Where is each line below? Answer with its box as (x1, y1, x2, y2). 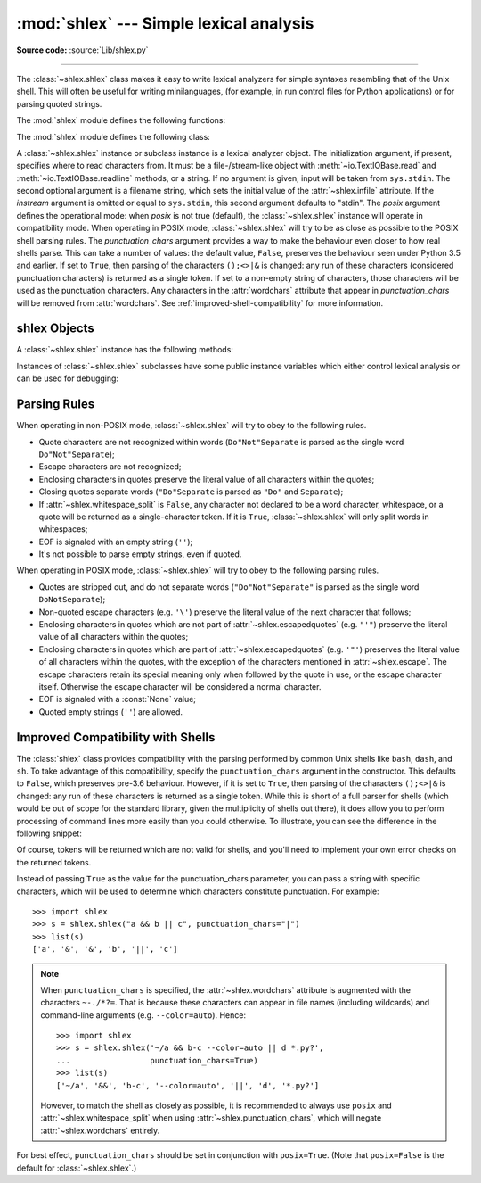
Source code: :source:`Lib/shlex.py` (16, 45, 149, 55)
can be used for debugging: (16, 373, 119, 384)
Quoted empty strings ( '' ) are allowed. (38, 706, 183, 717)
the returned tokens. (16, 856, 92, 867)
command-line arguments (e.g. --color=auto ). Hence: (40, 1009, 247, 1021)
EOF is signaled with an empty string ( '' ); (38, 536, 193, 547)
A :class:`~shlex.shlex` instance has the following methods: (16, 344, 233, 355)
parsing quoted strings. (16, 98, 102, 109)
